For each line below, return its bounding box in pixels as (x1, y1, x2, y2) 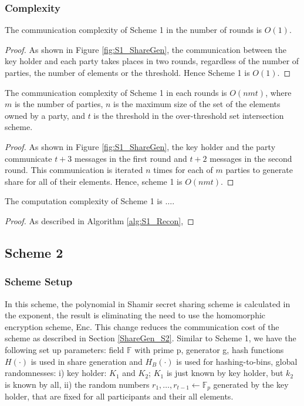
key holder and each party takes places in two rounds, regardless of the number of (5, 55, 299, 67)
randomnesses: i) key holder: (5, 367, 107, 379)
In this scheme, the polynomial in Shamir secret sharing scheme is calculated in (5, 297, 291, 310)
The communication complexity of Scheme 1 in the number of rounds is (5, 24, 262, 36)
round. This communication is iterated (5, 164, 143, 176)
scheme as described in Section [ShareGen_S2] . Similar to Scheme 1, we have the (5, 332, 296, 344)
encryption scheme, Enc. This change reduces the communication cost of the (5, 320, 279, 332)
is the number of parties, (14, 98, 103, 110)
